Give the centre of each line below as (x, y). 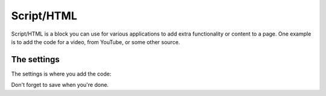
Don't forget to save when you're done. (60, 85)
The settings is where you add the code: (61, 74)
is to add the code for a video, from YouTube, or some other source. (96, 42)
